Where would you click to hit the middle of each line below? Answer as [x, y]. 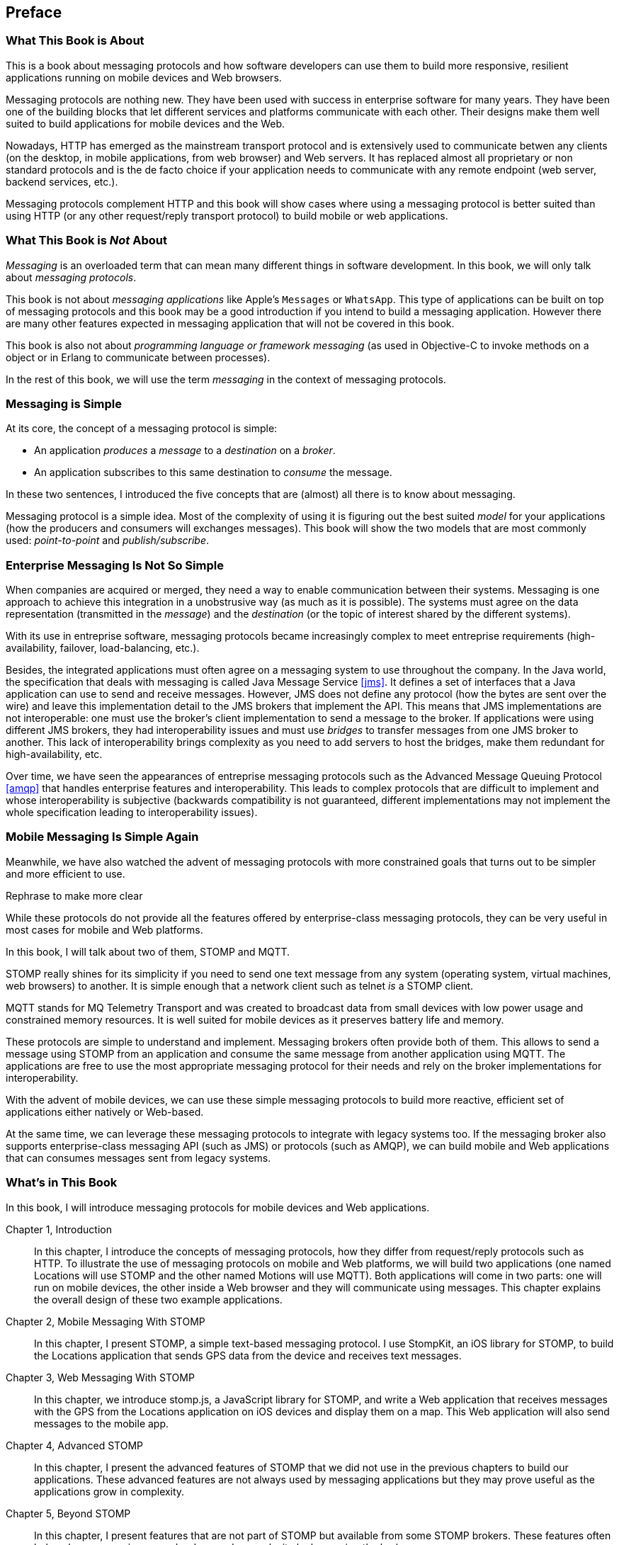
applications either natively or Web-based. [105, 1111]
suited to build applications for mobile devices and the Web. [145, 123]
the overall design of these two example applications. [158, 1299]
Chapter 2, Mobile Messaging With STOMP [106, 1321]
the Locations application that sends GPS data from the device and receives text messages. [248, 1355]
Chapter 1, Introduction [59, 1229]
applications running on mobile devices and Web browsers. [144, 77]
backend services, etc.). [62, 181]
